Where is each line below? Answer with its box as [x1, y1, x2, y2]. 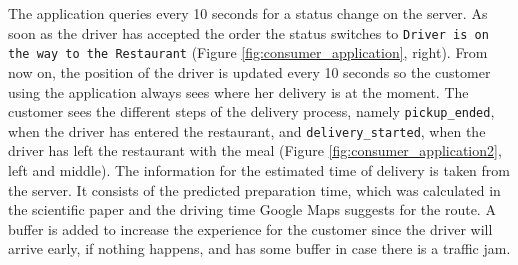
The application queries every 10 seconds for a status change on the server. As [8, 3, 488, 23]
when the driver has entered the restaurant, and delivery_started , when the [8, 120, 486, 141]
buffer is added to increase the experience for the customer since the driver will [8, 218, 493, 239]
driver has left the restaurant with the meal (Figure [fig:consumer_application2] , [8, 140, 502, 161]
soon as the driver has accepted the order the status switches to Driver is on [8, 22, 489, 43]
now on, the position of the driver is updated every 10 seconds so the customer [8, 61, 491, 82]
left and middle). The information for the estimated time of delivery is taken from [8, 160, 510, 180]
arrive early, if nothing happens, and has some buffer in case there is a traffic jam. [8, 238, 511, 259]
